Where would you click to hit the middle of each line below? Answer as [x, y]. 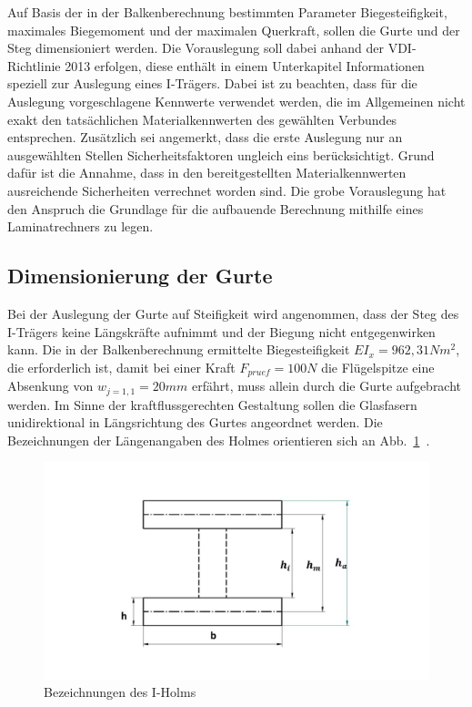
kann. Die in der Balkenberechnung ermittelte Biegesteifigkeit [179, 349]
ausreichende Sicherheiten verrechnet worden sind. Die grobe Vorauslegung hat [227, 190]
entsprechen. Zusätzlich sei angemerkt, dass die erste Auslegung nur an [205, 137]
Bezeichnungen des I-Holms [120, 692]
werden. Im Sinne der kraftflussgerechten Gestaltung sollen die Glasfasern [212, 404]
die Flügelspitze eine [378, 367]
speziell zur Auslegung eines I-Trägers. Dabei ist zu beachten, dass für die [212, 83]
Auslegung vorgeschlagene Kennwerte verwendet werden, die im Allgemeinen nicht [236, 101]
